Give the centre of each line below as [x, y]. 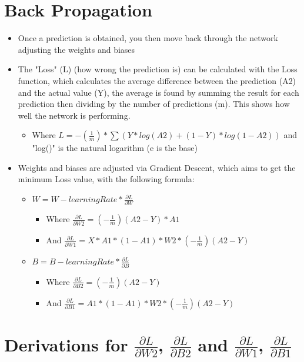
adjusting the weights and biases [76, 49]
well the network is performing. [74, 115]
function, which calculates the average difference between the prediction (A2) [157, 80]
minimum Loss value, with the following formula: [106, 179]
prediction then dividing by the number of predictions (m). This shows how [154, 104]
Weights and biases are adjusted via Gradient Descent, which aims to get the [157, 167]
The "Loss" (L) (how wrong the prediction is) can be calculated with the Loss [158, 69]
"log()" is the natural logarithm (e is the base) [115, 148]
